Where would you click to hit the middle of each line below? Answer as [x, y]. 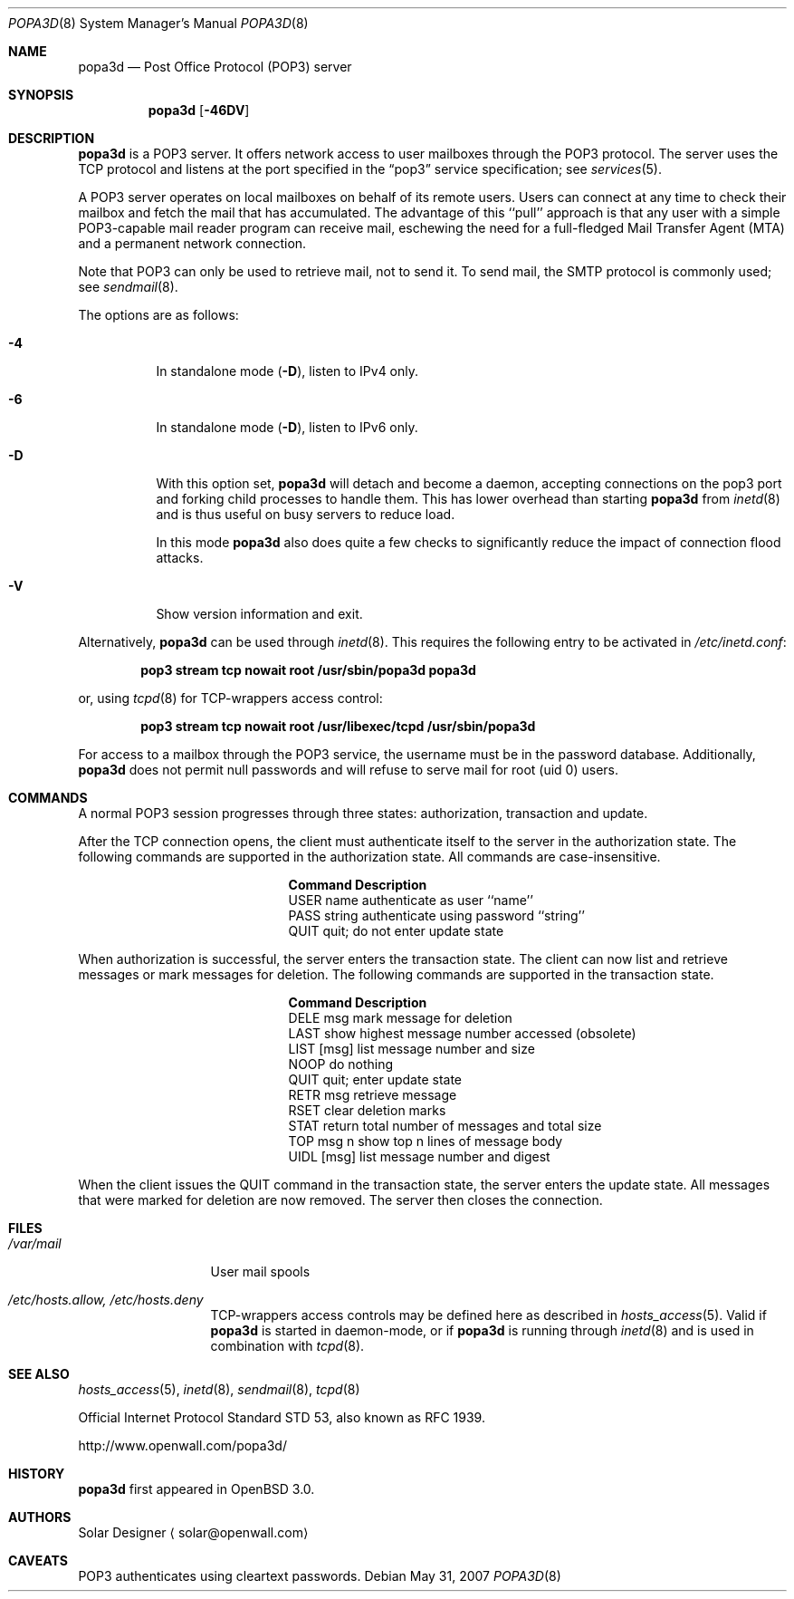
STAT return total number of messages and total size [445, 1126]
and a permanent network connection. [192, 243]
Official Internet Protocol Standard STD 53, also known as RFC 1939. [282, 1417]
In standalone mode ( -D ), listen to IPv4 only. [287, 371]
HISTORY [37, 1474]
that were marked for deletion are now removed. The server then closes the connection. [340, 1200]
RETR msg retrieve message [373, 1095]
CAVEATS [38, 1560]
